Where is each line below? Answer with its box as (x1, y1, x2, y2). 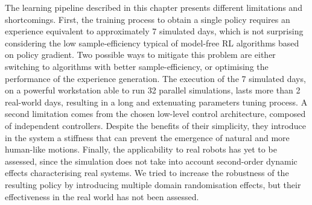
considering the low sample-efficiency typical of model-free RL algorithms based (5, 36, 299, 49)
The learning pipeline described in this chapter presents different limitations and (5, 1, 302, 13)
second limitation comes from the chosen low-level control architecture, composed (5, 107, 306, 120)
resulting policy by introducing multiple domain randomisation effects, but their (5, 178, 301, 191)
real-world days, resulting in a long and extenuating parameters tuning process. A (5, 95, 308, 108)
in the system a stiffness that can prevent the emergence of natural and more (5, 131, 290, 143)
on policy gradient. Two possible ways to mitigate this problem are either (5, 48, 276, 61)
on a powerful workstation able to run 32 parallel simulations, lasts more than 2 (5, 84, 301, 96)
